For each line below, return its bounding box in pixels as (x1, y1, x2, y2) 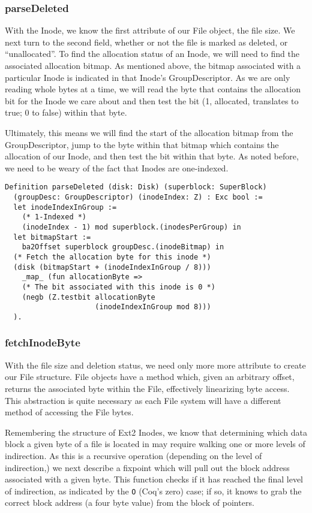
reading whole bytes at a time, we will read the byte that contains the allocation (5, 83, 301, 95)
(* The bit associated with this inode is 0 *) (22, 282, 215, 291)
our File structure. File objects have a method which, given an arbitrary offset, (5, 370, 295, 383)
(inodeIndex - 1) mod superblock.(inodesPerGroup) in (22, 222, 241, 231)
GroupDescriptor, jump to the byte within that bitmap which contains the (5, 138, 279, 150)
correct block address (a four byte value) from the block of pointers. (5, 496, 254, 509)
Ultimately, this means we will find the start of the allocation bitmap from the (5, 126, 293, 138)
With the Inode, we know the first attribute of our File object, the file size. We (5, 24, 295, 37)
